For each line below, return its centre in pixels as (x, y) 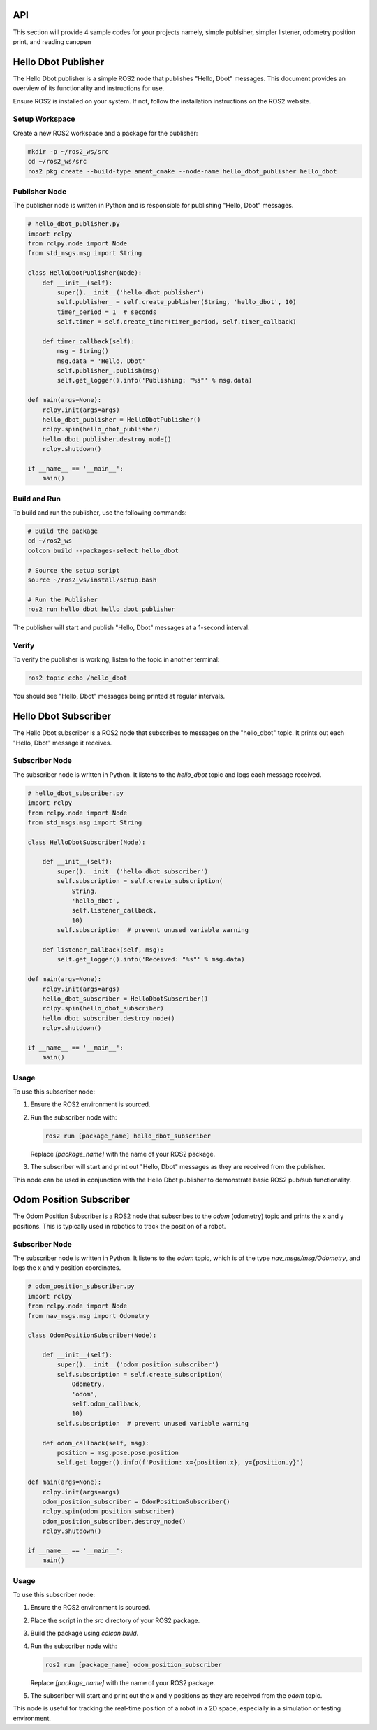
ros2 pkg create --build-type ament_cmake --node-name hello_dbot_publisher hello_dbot (182, 171)
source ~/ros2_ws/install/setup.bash (92, 580)
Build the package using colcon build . (84, 1634)
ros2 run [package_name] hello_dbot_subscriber (128, 1136)
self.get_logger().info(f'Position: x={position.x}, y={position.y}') (180, 1463)
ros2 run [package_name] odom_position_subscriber (134, 1665)
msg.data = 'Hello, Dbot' (101, 361)
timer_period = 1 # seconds (107, 312)
